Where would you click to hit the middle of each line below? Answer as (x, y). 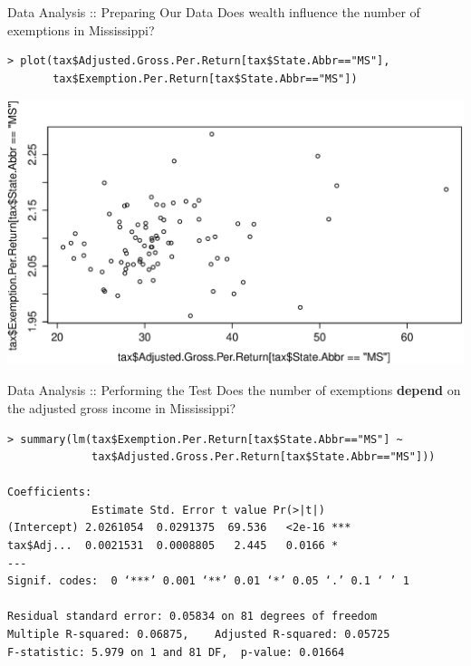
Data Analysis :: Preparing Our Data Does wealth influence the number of (214, 12)
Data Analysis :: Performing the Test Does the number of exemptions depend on (234, 390)
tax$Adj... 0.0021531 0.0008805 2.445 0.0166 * (173, 546)
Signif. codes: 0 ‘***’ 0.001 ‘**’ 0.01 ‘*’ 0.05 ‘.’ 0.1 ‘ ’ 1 (208, 581)
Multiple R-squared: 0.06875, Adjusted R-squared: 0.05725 (199, 635)
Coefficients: (50, 492)
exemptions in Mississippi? (81, 29)
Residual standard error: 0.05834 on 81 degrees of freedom (192, 617)
